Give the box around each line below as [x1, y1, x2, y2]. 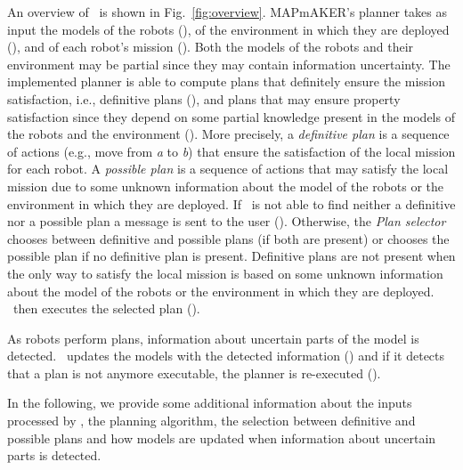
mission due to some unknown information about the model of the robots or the [7, 176, 444, 195]
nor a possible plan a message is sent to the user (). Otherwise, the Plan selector [7, 212, 446, 231]
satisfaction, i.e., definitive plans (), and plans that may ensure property [7, 89, 401, 108]
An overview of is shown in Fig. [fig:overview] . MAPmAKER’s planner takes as [7, 3, 448, 20]
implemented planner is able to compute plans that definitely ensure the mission [7, 72, 446, 91]
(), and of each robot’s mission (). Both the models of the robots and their [7, 37, 414, 56]
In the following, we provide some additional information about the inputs [7, 393, 412, 412]
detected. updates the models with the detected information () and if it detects [7, 346, 445, 365]
